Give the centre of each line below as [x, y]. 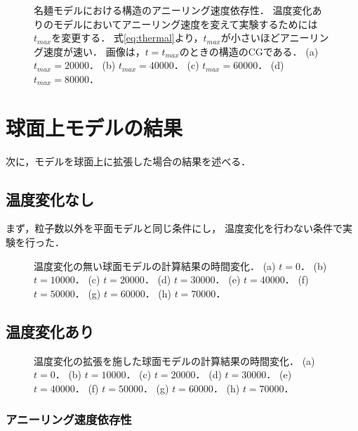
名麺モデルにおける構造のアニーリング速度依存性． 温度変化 [173, 10]
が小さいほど [250, 38]
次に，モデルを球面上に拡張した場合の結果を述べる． [128, 161]
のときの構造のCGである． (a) [249, 51]
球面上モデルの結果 [94, 127]
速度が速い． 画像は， [94, 51]
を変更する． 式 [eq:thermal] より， [127, 38]
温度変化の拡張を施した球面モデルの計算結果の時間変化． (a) [174, 360]
